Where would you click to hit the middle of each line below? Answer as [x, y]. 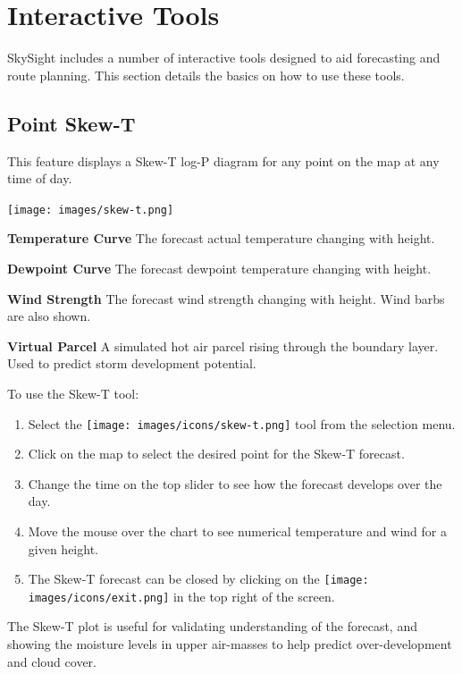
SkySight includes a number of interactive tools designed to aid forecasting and [224, 58]
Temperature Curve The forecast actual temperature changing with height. [221, 238]
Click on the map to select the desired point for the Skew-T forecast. [216, 454]
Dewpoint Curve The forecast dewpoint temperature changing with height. [219, 268]
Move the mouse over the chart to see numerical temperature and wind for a [237, 531]
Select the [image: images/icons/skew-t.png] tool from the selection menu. [242, 423]
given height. [63, 548]
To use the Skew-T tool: [73, 393]
